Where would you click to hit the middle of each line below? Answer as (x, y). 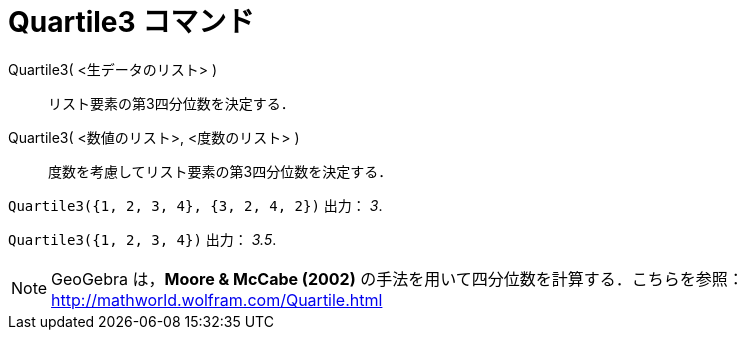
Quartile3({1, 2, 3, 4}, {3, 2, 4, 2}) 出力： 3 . (195, 205)
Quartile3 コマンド (131, 22)
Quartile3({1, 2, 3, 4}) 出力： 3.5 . (142, 239)
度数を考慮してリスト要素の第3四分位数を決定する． (220, 171)
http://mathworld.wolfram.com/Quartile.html (217, 299)
